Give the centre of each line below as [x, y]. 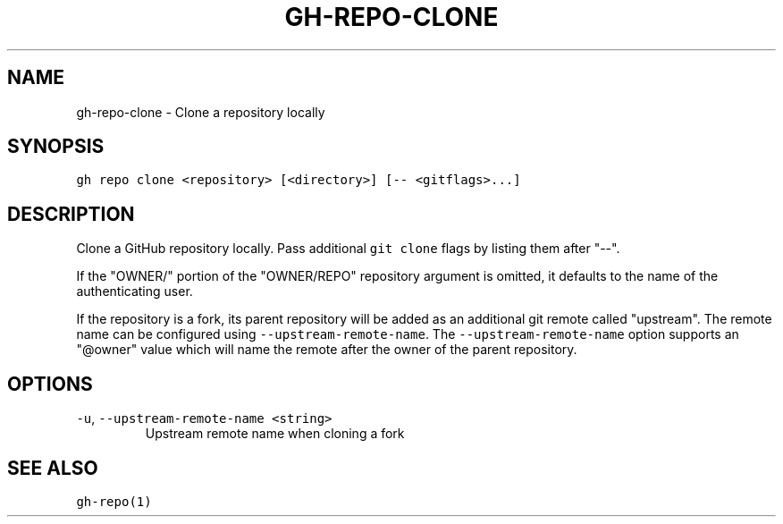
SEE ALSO [53, 468]
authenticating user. [135, 292]
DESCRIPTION [71, 214]
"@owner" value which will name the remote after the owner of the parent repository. [327, 350]
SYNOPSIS [56, 147]
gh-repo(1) [114, 501]
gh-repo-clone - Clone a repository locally [201, 112]
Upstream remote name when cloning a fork [275, 434]
